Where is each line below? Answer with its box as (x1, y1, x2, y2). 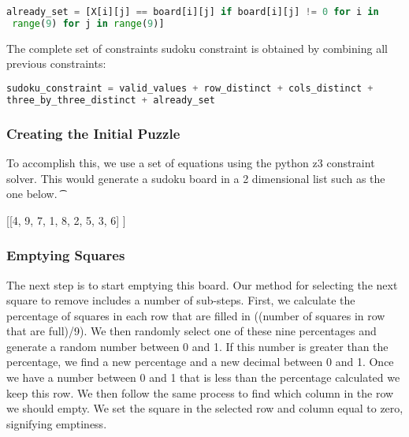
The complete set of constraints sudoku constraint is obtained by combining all (6, 39, 388, 56)
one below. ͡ (6, 185, 61, 202)
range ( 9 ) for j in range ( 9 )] (12, 17, 165, 29)
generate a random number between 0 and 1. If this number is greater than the (6, 338, 389, 354)
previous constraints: (6, 55, 106, 72)
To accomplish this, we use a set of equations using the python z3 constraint (6, 154, 375, 170)
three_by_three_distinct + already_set (6, 94, 215, 106)
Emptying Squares (6, 245, 125, 265)
